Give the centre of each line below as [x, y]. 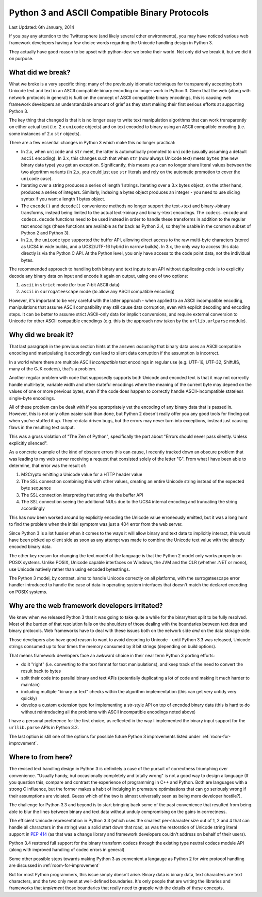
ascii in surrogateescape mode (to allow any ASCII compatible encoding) [98, 292]
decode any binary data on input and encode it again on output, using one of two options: [99, 276]
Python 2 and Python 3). [45, 233]
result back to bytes [41, 671]
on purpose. [21, 59]
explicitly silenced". [28, 443]
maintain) [31, 685]
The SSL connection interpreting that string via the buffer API [82, 495]
